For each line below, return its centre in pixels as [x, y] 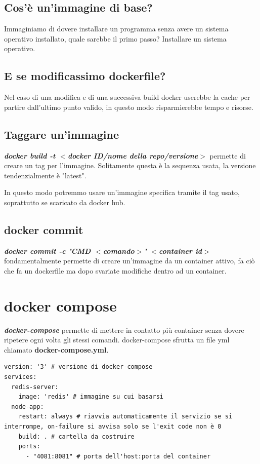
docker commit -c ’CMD [48, 250]
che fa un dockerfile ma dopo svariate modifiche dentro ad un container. [115, 270]
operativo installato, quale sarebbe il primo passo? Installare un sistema [115, 38]
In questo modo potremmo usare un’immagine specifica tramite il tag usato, [122, 192]
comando [119, 250]
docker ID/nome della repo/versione [133, 155]
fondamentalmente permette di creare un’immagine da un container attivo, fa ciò [129, 261]
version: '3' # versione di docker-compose [78, 367]
